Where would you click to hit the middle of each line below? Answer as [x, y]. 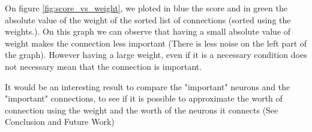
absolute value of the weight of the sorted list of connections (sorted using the [148, 19]
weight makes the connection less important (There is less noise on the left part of [156, 43]
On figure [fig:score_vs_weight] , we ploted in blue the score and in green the [146, 8]
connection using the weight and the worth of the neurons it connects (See [142, 110]
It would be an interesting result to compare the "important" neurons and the [148, 86]
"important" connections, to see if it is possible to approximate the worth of [144, 98]
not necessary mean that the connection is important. [103, 66]
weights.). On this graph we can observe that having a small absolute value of [148, 31]
